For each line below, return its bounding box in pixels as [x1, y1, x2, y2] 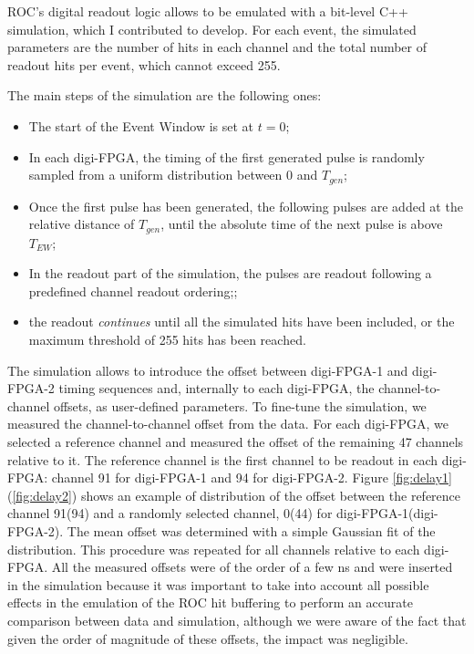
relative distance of [28, 214, 135, 234]
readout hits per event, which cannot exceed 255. [7, 55, 281, 74]
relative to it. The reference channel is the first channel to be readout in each [7, 450, 438, 469]
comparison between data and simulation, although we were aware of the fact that [7, 610, 467, 629]
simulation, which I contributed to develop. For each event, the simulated [7, 19, 417, 38]
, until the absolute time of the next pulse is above [160, 214, 443, 234]
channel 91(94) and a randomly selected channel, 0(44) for [7, 503, 333, 523]
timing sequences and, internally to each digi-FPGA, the [58, 379, 375, 398]
